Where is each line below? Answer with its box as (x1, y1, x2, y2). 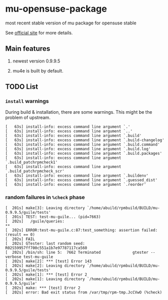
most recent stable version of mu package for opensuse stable (5, 20, 137, 26)
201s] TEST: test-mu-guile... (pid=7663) (12, 214, 101, 219)
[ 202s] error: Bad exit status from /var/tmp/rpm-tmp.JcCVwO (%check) (5, 290, 162, 295)
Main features (5, 44, 51, 53)
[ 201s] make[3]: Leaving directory (5, 205, 85, 211)
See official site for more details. (5, 29, 73, 36)
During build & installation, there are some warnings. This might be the (5, 109, 152, 115)
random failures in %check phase (5, 194, 85, 201)
